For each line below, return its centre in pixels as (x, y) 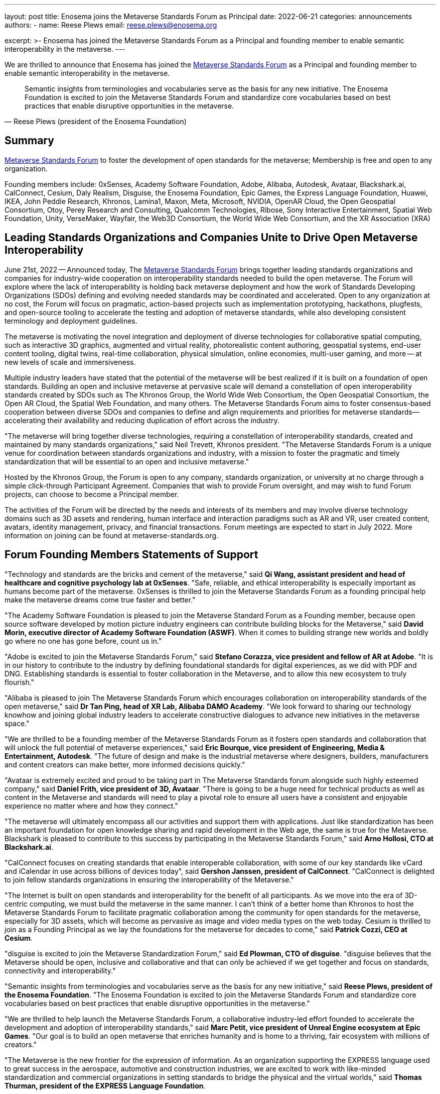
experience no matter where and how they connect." (91, 806)
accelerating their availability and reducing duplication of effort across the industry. (142, 420)
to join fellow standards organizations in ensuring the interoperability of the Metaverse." (149, 879)
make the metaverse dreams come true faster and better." (100, 600)
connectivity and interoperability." (60, 970)
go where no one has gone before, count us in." (83, 641)
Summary (29, 141)
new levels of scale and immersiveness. (70, 362)
